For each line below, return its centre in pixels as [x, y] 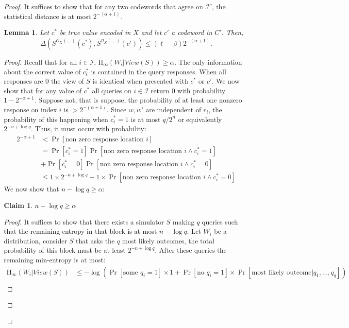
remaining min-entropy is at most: [55, 259]
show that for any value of [43, 90]
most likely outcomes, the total [168, 240]
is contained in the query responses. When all [158, 71]
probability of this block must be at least [65, 250]
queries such [220, 221]
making [183, 221]
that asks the [95, 240]
